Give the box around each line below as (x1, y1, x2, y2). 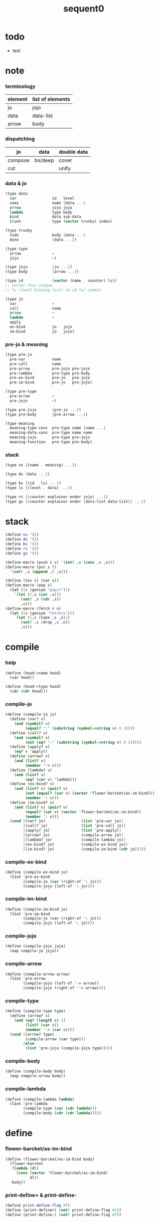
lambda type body (9, 210, 72, 215)
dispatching (5, 135, 35, 142)
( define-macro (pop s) (5, 583, 52, 588)
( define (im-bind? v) (9, 800, 55, 805)
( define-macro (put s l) (5, 565, 57, 570)
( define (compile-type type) (5, 1009, 66, 1014)
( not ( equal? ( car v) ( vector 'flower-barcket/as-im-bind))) (25, 791, 155, 796)
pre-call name (9, 361, 61, 366)
